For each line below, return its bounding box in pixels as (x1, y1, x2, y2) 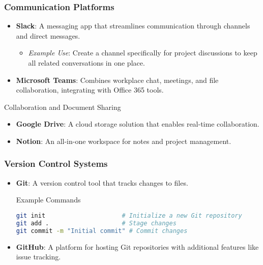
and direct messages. (16, 30, 80, 41)
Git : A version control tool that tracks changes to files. (16, 177, 188, 188)
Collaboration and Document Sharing (4, 101, 121, 112)
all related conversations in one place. (28, 57, 145, 68)
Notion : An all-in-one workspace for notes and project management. (16, 135, 231, 146)
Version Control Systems (4, 157, 108, 170)
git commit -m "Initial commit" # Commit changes (16, 227, 188, 234)
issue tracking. (16, 251, 61, 262)
